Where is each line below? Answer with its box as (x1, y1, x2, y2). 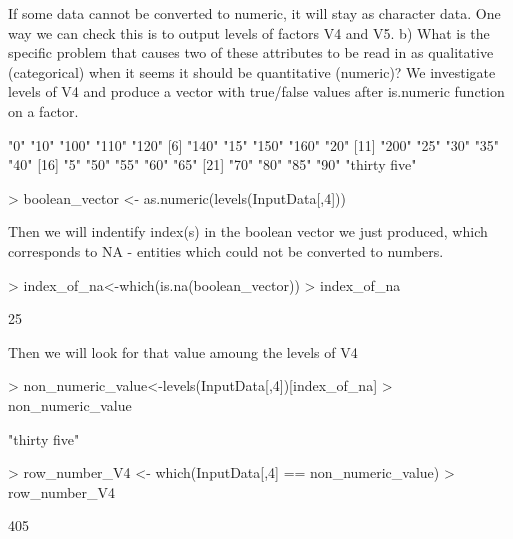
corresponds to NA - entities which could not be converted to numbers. (8, 240, 444, 261)
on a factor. (8, 100, 79, 121)
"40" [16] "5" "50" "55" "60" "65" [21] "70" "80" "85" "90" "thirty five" (8, 154, 417, 175)
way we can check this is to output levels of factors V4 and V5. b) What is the (8, 22, 490, 43)
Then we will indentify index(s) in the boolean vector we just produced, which (8, 221, 488, 242)
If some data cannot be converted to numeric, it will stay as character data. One (8, 3, 501, 23)
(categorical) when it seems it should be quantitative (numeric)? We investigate (8, 61, 496, 82)
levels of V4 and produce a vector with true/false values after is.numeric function (8, 81, 505, 102)
